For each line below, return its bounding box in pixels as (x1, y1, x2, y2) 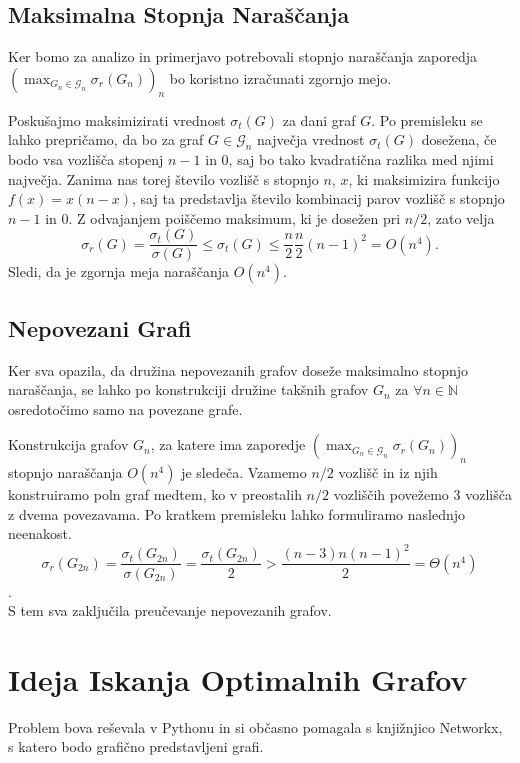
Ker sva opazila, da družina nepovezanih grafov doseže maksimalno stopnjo (8, 359, 469, 380)
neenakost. (8, 523, 72, 544)
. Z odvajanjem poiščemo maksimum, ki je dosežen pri (68, 207, 401, 228)
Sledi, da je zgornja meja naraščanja (8, 261, 230, 282)
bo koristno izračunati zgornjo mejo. (169, 67, 392, 88)
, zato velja (427, 207, 495, 228)
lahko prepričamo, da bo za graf (8, 129, 204, 150)
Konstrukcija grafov (8, 434, 129, 455)
